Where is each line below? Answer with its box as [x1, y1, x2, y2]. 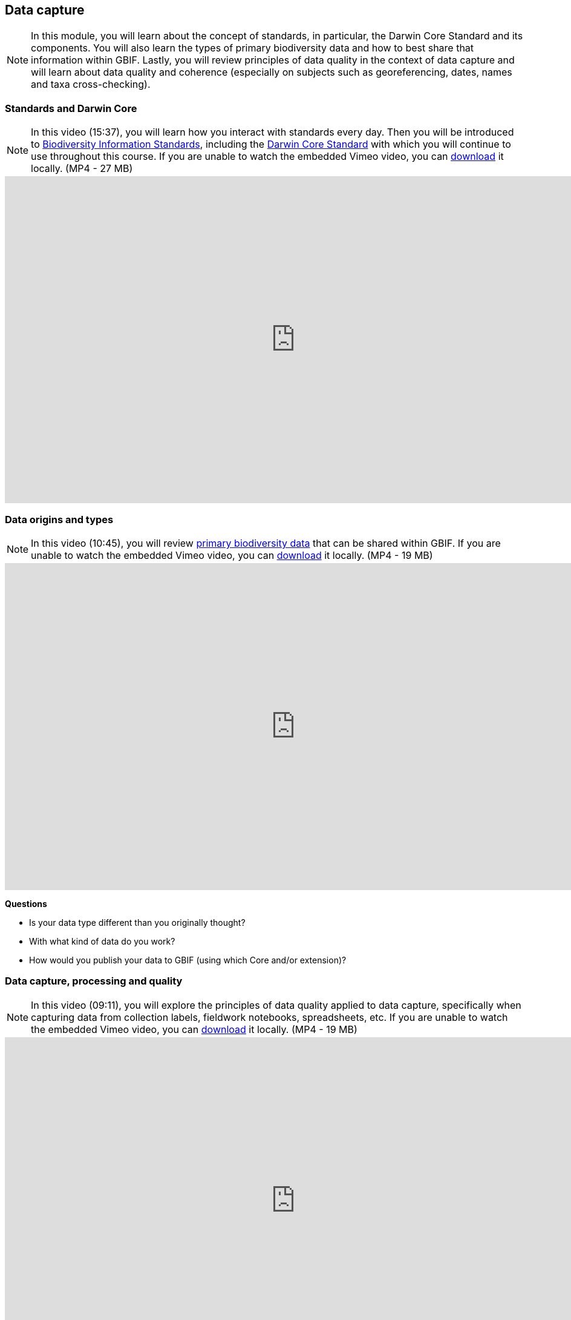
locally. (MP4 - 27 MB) [31, 162, 133, 175]
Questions [5, 898, 47, 909]
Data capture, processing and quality [5, 975, 183, 988]
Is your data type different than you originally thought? [29, 917, 246, 928]
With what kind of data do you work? [29, 936, 175, 946]
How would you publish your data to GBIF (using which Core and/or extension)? [29, 954, 347, 965]
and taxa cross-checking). [31, 78, 151, 91]
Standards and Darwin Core [5, 102, 137, 114]
